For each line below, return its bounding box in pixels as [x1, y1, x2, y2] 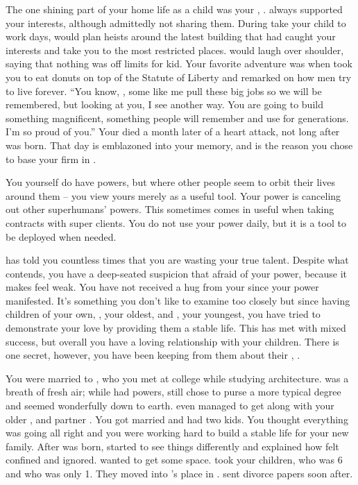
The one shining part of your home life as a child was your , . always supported [6, 2, 343, 16]
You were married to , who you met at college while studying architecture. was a [6, 371, 349, 385]
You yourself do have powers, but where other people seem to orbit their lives [6, 175, 335, 189]
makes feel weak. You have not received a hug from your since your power [6, 280, 319, 294]
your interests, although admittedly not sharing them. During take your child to [6, 15, 346, 30]
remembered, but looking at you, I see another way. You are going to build [6, 97, 323, 112]
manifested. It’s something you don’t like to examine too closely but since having [6, 293, 350, 307]
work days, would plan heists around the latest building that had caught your [6, 29, 336, 44]
